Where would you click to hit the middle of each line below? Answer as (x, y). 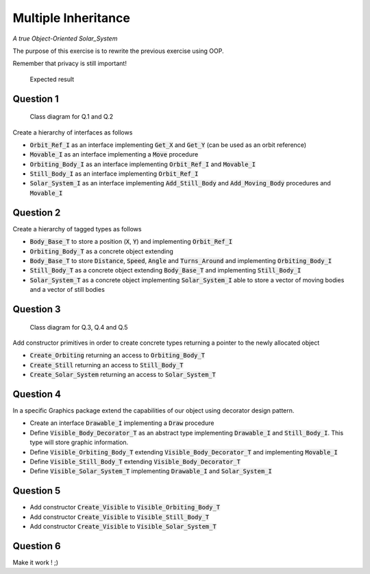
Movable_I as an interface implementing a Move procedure (114, 154)
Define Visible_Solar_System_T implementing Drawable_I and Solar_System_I (151, 471)
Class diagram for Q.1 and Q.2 (72, 117)
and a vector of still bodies (67, 290)
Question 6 (37, 546)
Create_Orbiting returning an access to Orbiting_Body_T (118, 355)
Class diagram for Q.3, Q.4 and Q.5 (79, 327)
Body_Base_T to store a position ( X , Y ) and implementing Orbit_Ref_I (131, 242)
